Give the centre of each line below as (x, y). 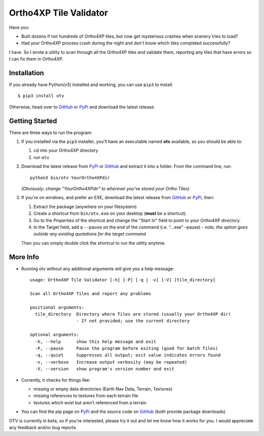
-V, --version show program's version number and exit (105, 369)
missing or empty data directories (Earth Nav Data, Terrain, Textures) (103, 389)
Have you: (19, 27)
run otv (42, 157)
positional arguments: (57, 307)
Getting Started (33, 121)
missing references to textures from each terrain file (86, 396)
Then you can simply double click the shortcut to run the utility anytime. (94, 243)
